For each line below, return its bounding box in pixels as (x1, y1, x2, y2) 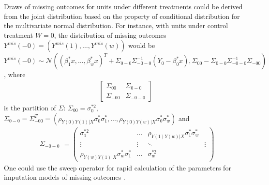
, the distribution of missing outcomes (54, 30, 166, 40)
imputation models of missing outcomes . (4, 172, 125, 182)
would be (128, 40, 155, 50)
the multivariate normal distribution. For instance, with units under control (4, 20, 228, 31)
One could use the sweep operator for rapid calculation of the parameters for (4, 162, 231, 172)
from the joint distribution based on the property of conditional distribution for (4, 11, 240, 21)
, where (4, 69, 26, 79)
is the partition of (4, 103, 56, 112)
